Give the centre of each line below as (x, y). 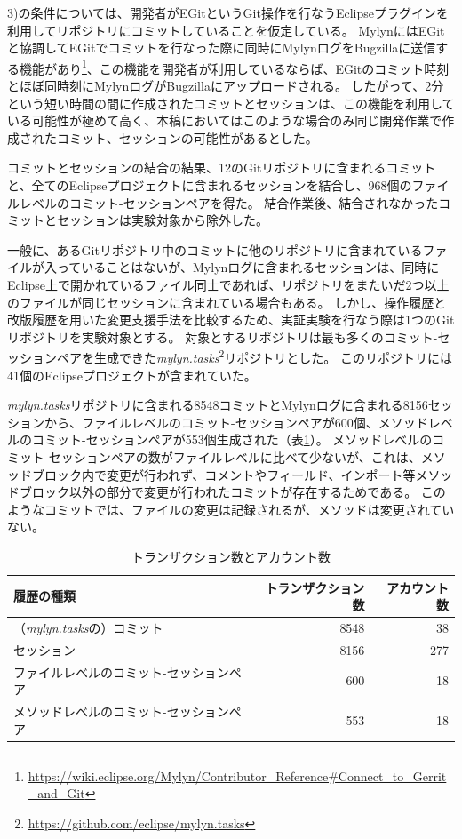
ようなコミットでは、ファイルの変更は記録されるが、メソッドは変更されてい (231, 509)
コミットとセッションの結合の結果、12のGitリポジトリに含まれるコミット (222, 168)
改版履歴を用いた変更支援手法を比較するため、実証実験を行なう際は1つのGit (231, 320)
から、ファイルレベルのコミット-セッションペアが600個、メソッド (236, 422)
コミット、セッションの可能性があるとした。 (187, 137)
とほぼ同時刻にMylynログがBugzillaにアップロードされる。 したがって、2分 (226, 86)
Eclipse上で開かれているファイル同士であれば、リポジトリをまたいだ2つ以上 (228, 284)
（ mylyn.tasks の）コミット (88, 627)
